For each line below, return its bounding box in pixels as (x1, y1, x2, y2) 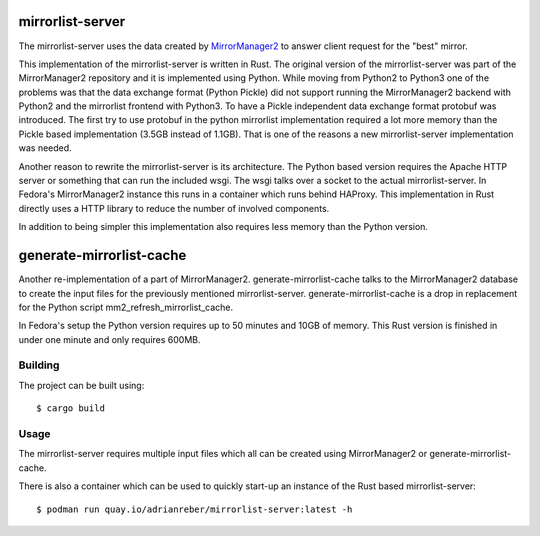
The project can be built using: (18, 379, 145, 391)
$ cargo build (36, 403, 105, 414)
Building (18, 358, 60, 372)
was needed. (18, 142, 72, 154)
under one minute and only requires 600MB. (18, 333, 201, 345)
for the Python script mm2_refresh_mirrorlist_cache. (18, 301, 234, 313)
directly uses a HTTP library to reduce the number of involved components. (18, 202, 330, 214)
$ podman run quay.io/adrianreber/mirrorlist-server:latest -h (36, 503, 353, 515)
